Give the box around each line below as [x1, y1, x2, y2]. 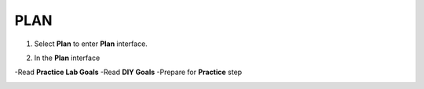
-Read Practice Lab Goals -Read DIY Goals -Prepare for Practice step [14, 67, 243, 77]
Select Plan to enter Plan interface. [34, 39, 148, 48]
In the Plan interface [34, 53, 101, 62]
